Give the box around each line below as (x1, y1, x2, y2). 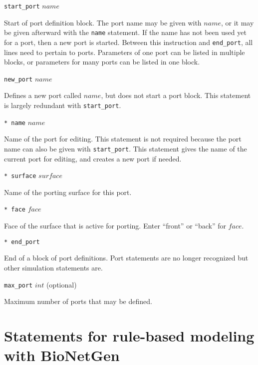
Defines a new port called (4, 90, 82, 100)
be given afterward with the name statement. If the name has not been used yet (4, 27, 247, 37)
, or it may (221, 17, 254, 27)
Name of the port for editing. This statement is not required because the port (4, 133, 242, 144)
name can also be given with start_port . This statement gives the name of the (4, 143, 247, 153)
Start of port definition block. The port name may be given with (4, 17, 202, 27)
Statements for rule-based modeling (4, 325, 255, 345)
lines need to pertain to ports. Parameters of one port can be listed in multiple (4, 46, 245, 57)
